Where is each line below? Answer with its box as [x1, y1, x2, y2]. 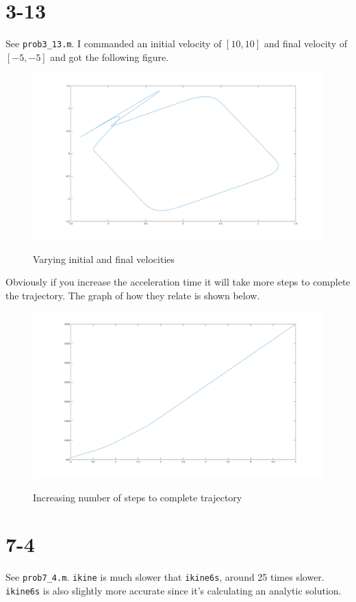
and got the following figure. [50, 49, 169, 64]
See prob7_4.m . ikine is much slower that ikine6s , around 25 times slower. [5, 570, 325, 584]
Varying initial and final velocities [33, 251, 175, 266]
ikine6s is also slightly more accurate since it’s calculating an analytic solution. [5, 584, 342, 597]
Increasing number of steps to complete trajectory [33, 490, 242, 504]
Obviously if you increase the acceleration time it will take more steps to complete [5, 275, 351, 289]
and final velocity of [264, 36, 347, 51]
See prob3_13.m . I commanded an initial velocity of [5, 36, 222, 51]
